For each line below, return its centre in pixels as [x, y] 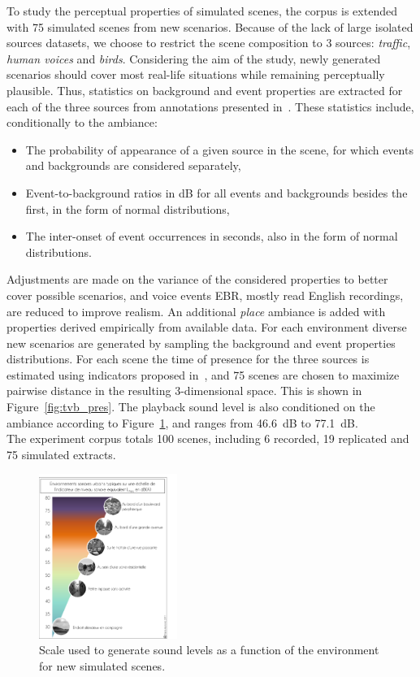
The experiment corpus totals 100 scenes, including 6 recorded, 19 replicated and [208, 438]
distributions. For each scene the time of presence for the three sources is [188, 359]
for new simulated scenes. [102, 665]
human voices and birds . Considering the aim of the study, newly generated [194, 58]
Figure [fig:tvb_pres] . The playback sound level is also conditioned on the [191, 407]
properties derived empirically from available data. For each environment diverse [207, 327]
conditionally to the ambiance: [82, 122]
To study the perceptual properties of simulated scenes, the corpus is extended [202, 11]
